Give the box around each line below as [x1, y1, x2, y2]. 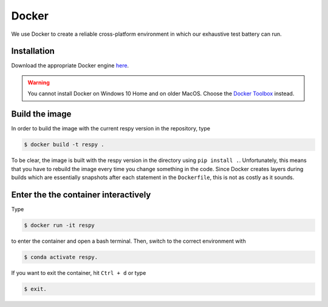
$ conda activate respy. [24, 254, 98, 260]
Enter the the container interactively [11, 189, 151, 200]
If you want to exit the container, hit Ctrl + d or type [11, 269, 146, 276]
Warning [27, 79, 50, 86]
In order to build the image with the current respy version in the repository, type [11, 125, 211, 132]
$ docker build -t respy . [24, 141, 104, 148]
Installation [11, 46, 55, 56]
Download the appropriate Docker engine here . [11, 62, 129, 69]
